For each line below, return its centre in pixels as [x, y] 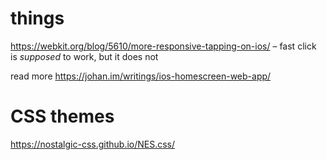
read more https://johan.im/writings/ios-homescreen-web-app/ [141, 76]
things [37, 18]
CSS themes [62, 116]
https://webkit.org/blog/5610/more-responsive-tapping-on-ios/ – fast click [163, 46]
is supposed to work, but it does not [84, 56]
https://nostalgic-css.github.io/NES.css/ [93, 144]
